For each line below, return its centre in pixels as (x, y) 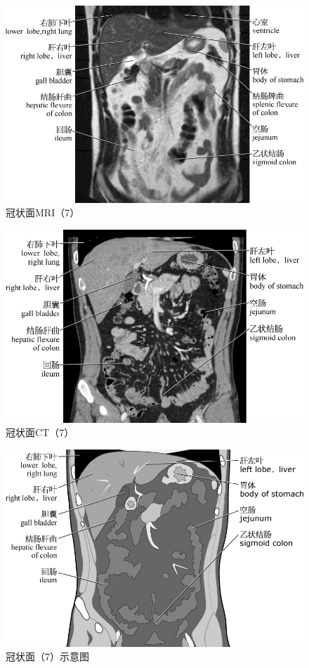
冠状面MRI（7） (43, 212)
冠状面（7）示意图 (47, 656)
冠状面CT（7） (40, 432)
